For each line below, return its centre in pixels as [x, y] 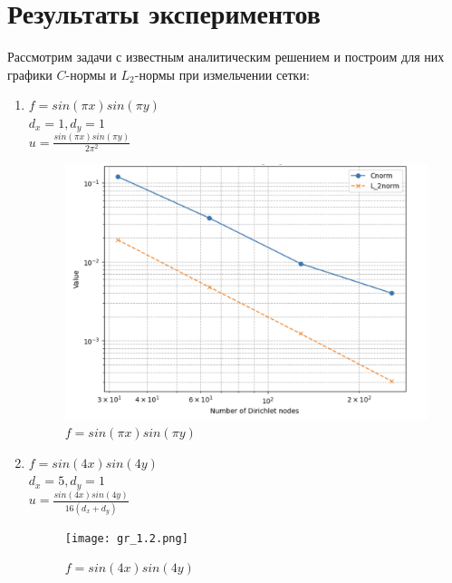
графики [30, 74]
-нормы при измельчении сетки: [222, 74]
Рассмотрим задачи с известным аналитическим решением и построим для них [226, 57]
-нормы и [91, 74]
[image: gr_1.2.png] [126, 538]
